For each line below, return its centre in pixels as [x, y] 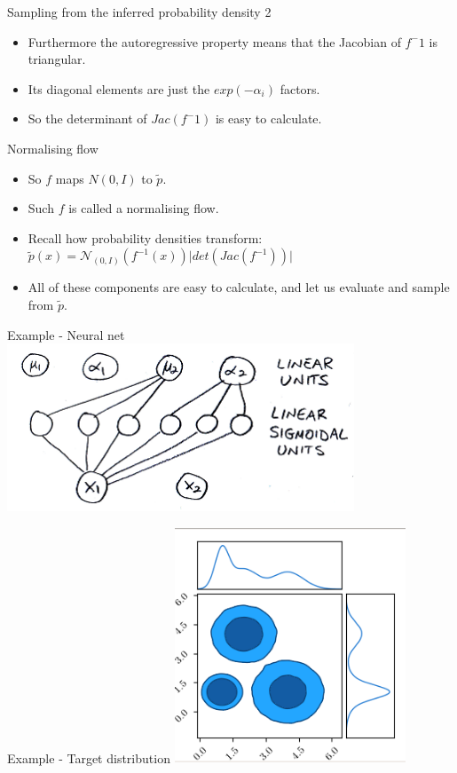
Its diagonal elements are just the [119, 88]
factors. [300, 88]
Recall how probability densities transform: [145, 237]
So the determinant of [87, 118]
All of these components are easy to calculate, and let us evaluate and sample [239, 287]
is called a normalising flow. [144, 208]
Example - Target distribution [89, 757]
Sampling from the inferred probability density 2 [139, 12]
